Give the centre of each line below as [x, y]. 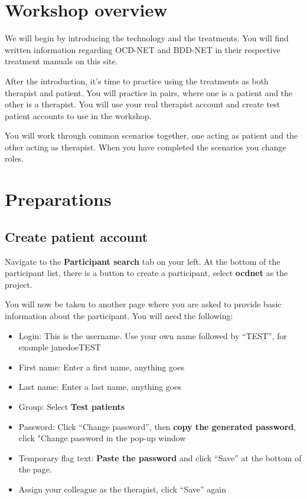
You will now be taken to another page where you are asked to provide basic [143, 304]
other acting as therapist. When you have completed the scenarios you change [146, 147]
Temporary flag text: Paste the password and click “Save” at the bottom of [160, 457]
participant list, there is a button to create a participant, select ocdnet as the [146, 273]
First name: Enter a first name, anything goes [102, 367]
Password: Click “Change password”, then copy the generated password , [157, 426]
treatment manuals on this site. [61, 61]
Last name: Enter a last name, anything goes [100, 387]
